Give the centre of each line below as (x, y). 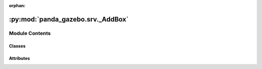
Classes (17, 46)
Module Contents (30, 33)
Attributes (19, 58)
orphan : (17, 6)
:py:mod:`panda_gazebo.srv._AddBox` (69, 19)
